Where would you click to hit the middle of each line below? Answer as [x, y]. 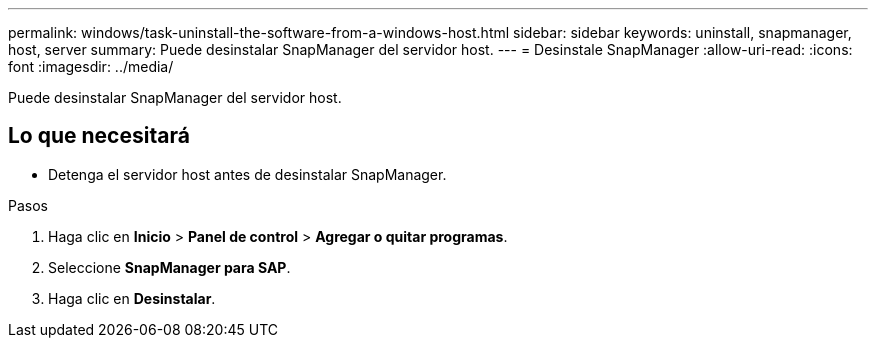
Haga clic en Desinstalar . [132, 298]
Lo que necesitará [99, 136]
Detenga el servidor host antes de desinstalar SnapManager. [247, 174]
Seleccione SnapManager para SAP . [169, 267]
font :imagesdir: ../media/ [91, 66]
